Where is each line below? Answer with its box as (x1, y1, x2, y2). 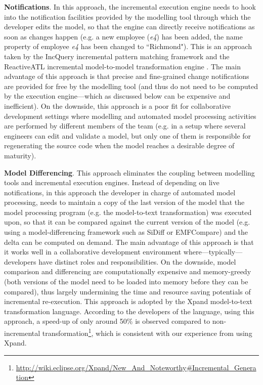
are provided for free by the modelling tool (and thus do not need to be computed (4, 80, 258, 91)
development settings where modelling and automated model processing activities (4, 110, 256, 121)
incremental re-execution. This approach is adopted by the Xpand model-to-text (4, 296, 253, 307)
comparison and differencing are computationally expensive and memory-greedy (4, 266, 251, 277)
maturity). (4, 150, 36, 160)
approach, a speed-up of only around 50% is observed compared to (4, 316, 210, 326)
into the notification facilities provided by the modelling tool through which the (4, 11, 251, 22)
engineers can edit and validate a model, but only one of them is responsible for (4, 130, 251, 141)
